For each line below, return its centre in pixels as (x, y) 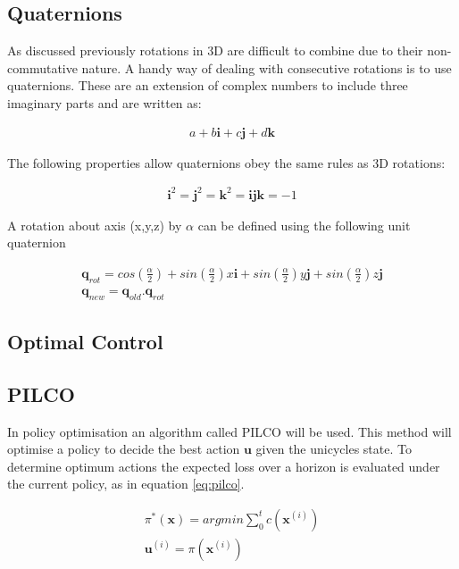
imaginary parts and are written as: (104, 102)
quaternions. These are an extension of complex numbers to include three (208, 85)
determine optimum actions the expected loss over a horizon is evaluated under (224, 466)
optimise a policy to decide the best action (124, 449)
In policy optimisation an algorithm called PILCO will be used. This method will (229, 431)
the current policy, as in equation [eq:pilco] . (126, 484)
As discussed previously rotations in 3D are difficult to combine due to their (215, 50)
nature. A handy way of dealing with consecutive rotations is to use (267, 67)
